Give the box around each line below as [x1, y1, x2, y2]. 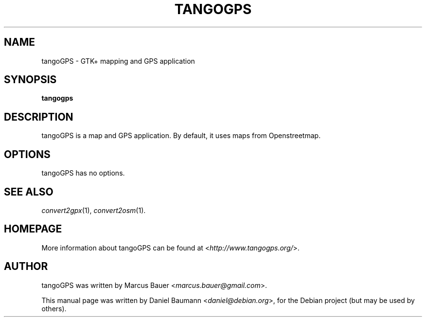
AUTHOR [4, 260, 48, 273]
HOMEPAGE [4, 223, 62, 235]
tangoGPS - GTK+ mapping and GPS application [41, 56, 195, 65]
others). [41, 304, 67, 313]
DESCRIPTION [4, 110, 73, 123]
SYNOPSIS [4, 73, 57, 86]
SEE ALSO [4, 185, 53, 198]
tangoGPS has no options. [41, 169, 125, 178]
